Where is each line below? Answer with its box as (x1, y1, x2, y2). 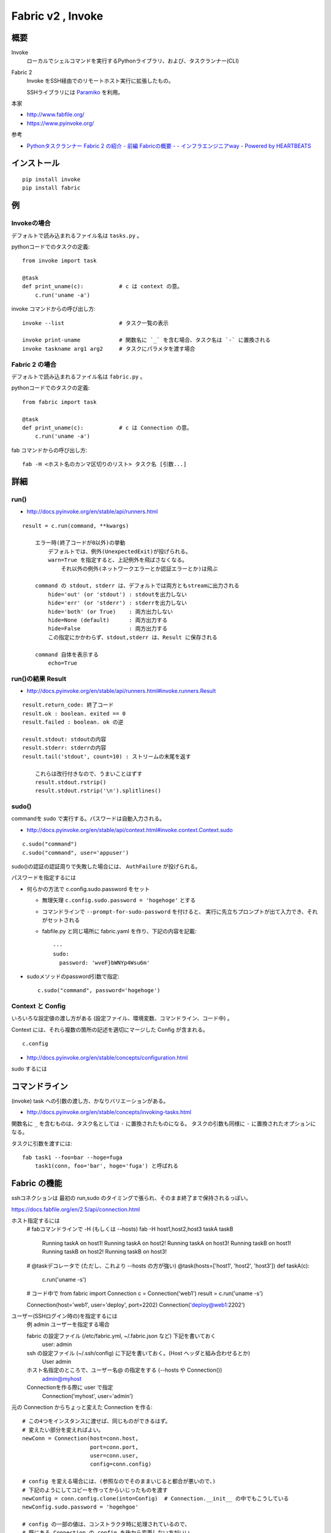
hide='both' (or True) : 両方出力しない (48, 608, 173, 615)
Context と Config (11, 1002, 66, 1011)
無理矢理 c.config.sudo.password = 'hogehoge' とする (42, 896, 196, 904)
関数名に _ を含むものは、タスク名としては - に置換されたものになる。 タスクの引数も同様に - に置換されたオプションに (11, 1120, 316, 1127)
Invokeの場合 (11, 219, 51, 227)
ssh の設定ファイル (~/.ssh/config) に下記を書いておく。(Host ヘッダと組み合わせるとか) (26, 1349, 251, 1356)
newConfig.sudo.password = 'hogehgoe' (22, 1504, 139, 1511)
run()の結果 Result (11, 675, 67, 683)
